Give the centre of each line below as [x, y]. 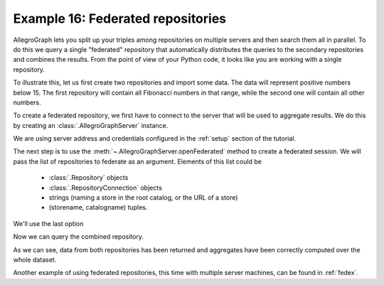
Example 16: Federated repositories [120, 18]
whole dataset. [35, 259]
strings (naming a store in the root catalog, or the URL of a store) [143, 198]
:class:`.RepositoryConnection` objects [106, 188]
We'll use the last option [48, 223]
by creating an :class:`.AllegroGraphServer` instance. [91, 125]
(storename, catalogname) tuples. [98, 208]
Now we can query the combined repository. [78, 237]
